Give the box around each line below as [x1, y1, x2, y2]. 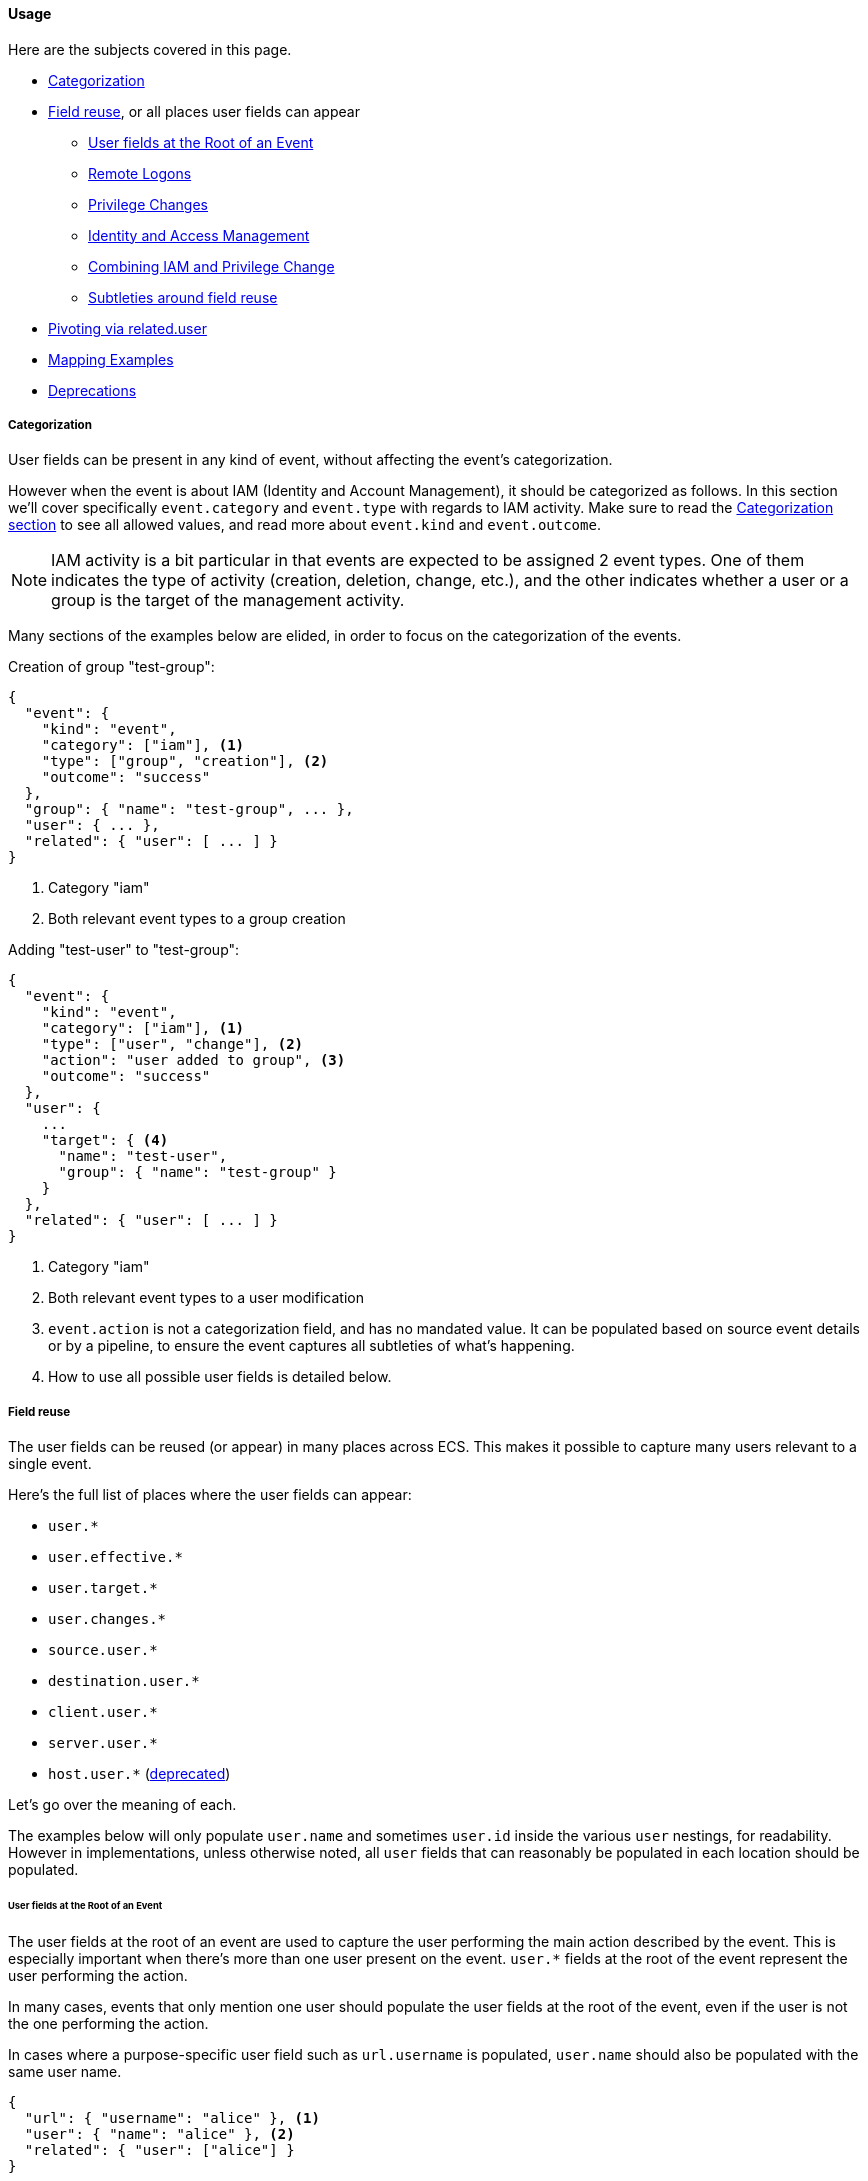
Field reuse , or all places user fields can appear [48, 102, 360, 120]
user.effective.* [48, 1549, 183, 1566]
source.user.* [48, 1642, 158, 1659]
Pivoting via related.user [48, 319, 207, 337]
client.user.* [48, 1704, 158, 1721]
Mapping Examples [48, 350, 174, 368]
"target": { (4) [41, 1132, 169, 1149]
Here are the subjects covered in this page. [8, 40, 292, 58]
